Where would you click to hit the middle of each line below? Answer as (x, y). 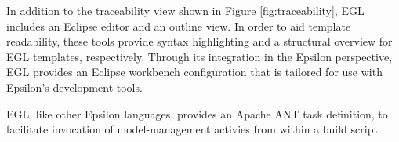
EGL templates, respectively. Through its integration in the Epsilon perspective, (199, 56)
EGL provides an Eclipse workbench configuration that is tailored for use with (194, 72)
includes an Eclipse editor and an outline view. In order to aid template (179, 25)
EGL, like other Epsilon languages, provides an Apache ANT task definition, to (197, 113)
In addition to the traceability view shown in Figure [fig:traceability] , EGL (185, 10)
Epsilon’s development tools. (74, 87)
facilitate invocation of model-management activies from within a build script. (194, 129)
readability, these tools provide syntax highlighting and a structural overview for (199, 41)
